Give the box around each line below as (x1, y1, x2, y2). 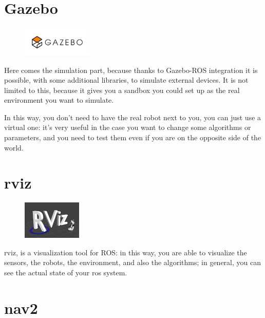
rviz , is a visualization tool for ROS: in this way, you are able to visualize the (4, 247, 247, 257)
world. (4, 142, 24, 153)
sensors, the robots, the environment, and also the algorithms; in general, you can (4, 257, 261, 268)
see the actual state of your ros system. (4, 267, 127, 278)
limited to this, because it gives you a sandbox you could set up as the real (4, 84, 240, 95)
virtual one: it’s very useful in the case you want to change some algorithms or (4, 122, 251, 133)
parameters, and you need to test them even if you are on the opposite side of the (4, 132, 261, 143)
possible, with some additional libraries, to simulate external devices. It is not (4, 74, 249, 85)
